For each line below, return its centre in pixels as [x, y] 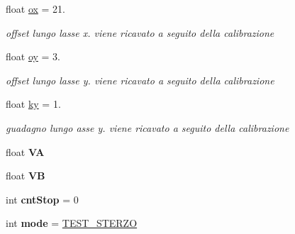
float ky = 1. [33, 104]
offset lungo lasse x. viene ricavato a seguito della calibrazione [140, 32]
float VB [26, 175]
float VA [25, 151]
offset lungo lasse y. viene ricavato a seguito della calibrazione [140, 80]
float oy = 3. [33, 56]
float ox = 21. [36, 9]
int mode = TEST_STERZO [72, 223]
